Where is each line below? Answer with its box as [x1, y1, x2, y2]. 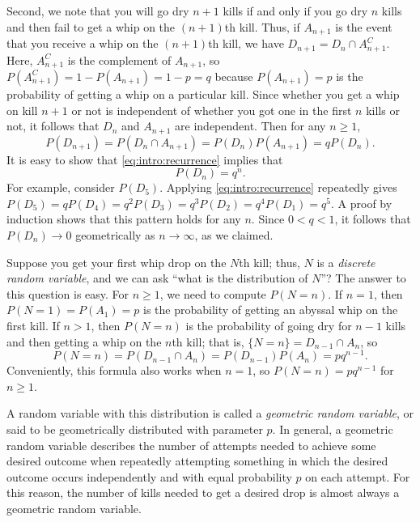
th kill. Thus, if [224, 18, 300, 35]
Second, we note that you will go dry [6, 2, 189, 19]
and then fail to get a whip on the [6, 18, 176, 35]
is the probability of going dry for [185, 316, 352, 333]
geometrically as [75, 226, 155, 243]
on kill [6, 101, 38, 118]
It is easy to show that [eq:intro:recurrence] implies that [6, 151, 283, 168]
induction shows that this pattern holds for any [6, 210, 241, 227]
